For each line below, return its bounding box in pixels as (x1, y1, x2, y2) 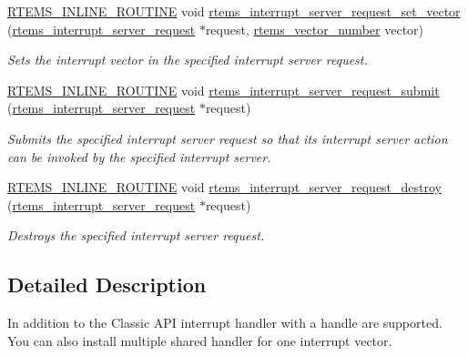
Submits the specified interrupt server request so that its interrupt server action (7, 128, 448, 147)
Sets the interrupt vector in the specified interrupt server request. (7, 50, 368, 69)
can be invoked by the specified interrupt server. (7, 147, 271, 166)
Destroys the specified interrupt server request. (7, 226, 265, 245)
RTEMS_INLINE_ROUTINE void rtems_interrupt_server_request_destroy (7, 178, 443, 197)
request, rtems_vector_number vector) (205, 19, 424, 38)
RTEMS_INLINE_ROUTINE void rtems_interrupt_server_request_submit (7, 80, 440, 99)
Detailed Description (7, 270, 207, 299)
